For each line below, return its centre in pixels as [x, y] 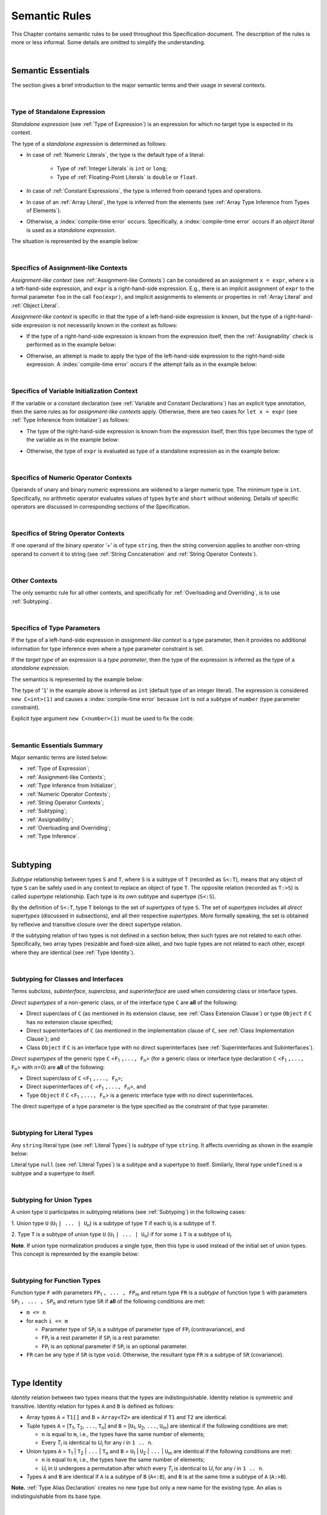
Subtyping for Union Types [51, 1200]
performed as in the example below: [71, 345]
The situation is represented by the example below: [75, 241]
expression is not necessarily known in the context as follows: [101, 325]
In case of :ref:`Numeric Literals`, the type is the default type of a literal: [116, 155]
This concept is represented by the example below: [75, 1254]
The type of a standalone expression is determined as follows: [89, 144]
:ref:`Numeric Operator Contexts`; [68, 794]
